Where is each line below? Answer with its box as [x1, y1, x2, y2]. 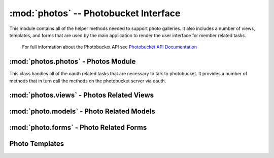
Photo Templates [9, 140, 64, 148]
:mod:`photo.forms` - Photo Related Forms [9, 123, 147, 132]
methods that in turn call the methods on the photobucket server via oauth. [9, 78, 166, 84]
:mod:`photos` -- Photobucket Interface [9, 8, 181, 19]
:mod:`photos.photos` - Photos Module [9, 57, 136, 66]
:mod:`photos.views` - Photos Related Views [9, 91, 154, 100]
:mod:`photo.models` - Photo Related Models [9, 107, 155, 116]
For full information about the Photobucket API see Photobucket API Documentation [22, 44, 197, 50]
